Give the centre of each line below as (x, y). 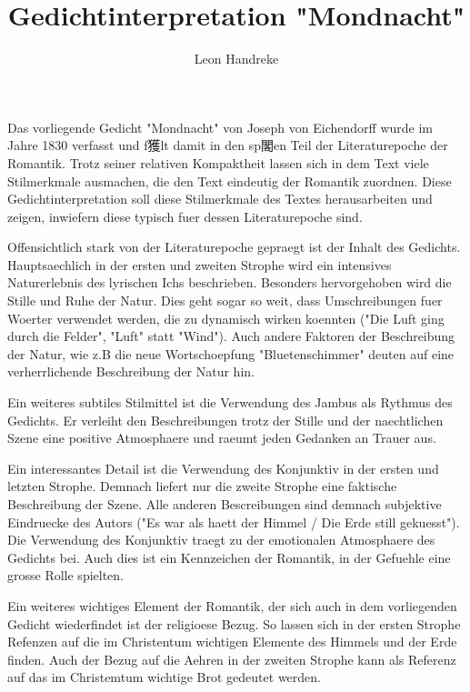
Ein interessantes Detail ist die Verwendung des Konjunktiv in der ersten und (223, 468)
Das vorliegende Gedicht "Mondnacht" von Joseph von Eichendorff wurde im (220, 127)
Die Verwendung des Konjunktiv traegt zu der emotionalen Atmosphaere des (221, 540)
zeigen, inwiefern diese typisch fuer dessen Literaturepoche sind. (185, 216)
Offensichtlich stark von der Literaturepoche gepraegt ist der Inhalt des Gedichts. (234, 247)
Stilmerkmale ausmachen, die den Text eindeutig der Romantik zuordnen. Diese (230, 181)
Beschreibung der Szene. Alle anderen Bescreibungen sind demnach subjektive (225, 504)
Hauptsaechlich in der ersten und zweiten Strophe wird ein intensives (200, 264)
